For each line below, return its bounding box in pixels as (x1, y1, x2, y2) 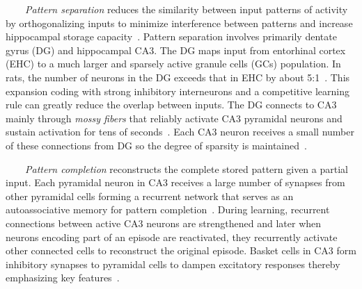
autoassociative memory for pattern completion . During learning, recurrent (6, 202, 330, 217)
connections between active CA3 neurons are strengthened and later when (6, 215, 322, 230)
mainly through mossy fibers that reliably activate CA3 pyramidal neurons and (6, 110, 343, 125)
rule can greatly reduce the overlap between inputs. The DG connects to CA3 (6, 97, 337, 112)
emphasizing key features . (6, 270, 120, 285)
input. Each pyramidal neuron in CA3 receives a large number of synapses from (6, 175, 345, 190)
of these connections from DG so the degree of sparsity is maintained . (6, 138, 307, 152)
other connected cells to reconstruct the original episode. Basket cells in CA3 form (6, 243, 356, 258)
